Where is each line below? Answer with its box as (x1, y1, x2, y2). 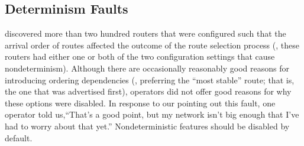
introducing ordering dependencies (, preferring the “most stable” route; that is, (5, 73, 295, 86)
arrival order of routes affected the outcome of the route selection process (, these (5, 38, 299, 51)
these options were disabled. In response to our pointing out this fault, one (5, 96, 276, 109)
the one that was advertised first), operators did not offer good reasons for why (5, 85, 292, 98)
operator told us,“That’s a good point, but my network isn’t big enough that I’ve (5, 108, 299, 121)
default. (5, 131, 33, 144)
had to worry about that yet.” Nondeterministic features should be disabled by (5, 119, 290, 132)
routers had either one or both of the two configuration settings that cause (5, 50, 275, 63)
